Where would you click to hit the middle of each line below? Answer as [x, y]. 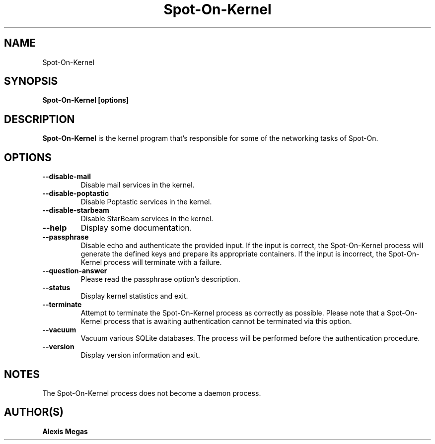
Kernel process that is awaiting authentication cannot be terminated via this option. [216, 321]
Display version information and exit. [140, 355]
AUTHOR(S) [34, 412]
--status [56, 288]
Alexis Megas [65, 431]
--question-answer [75, 271]
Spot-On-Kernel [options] [86, 100]
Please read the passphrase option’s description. [160, 279]
